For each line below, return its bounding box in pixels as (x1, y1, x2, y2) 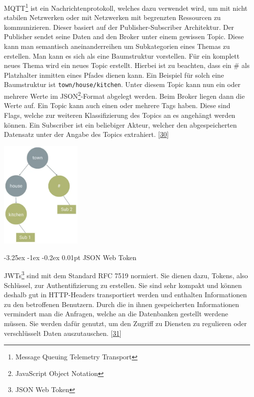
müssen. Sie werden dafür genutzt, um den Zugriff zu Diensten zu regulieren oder (4, 318, 247, 328)
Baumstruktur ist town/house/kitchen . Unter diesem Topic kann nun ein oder (4, 79, 241, 89)
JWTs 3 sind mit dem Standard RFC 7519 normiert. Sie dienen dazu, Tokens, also (4, 269, 248, 281)
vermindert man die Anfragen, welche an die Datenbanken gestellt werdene (4, 309, 228, 319)
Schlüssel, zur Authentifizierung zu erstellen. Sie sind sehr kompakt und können (4, 280, 242, 290)
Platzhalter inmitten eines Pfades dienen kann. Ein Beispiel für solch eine (4, 69, 224, 80)
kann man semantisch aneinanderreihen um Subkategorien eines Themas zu (4, 41, 230, 51)
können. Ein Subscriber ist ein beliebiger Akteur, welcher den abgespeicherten (4, 119, 237, 130)
